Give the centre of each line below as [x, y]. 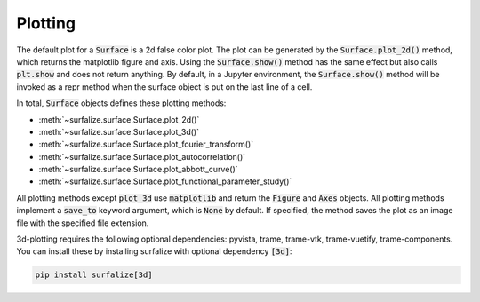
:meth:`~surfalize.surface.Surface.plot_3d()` [119, 131]
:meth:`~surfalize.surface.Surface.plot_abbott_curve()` [139, 170]
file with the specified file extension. [83, 223]
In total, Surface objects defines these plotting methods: [121, 103]
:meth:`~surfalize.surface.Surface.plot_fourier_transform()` [146, 144]
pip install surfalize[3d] [94, 275]
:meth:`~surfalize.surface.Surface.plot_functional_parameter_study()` [165, 181]
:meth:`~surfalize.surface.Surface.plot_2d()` [119, 119]
